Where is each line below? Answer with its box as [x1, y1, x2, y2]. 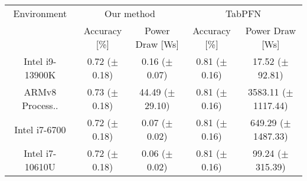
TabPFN [225, 6, 262, 20]
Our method [104, 6, 155, 20]
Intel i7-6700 [14, 122, 66, 136]
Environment [13, 6, 67, 20]
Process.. [22, 98, 58, 112]
